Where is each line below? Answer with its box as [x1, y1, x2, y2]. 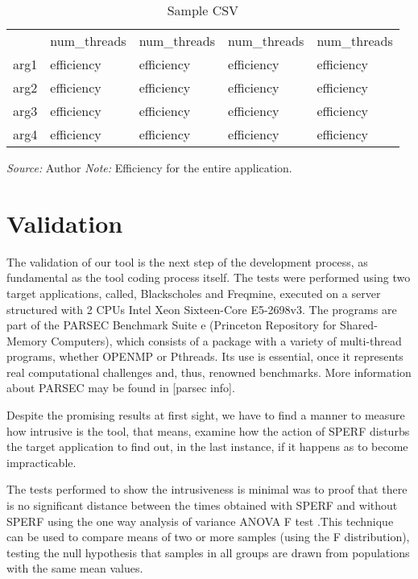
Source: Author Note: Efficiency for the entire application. [6, 159, 292, 176]
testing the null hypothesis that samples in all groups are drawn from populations [6, 544, 410, 560]
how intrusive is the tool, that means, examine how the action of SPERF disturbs [6, 422, 410, 439]
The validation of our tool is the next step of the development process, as [6, 253, 368, 270]
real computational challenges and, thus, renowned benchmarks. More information [6, 363, 412, 380]
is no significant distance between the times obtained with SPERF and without [6, 497, 398, 514]
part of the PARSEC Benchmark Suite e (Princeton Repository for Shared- [6, 316, 378, 333]
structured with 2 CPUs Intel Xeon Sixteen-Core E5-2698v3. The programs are [6, 300, 397, 317]
